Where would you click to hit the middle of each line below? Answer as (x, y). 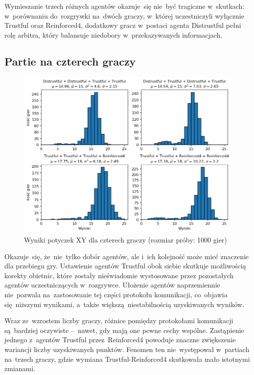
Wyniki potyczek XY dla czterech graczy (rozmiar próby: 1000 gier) (126, 240)
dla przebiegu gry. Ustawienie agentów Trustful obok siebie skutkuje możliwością (125, 266)
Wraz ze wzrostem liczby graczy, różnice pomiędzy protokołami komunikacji (119, 320)
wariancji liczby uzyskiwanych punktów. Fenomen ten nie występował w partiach (127, 349)
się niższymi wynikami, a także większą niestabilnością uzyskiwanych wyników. (125, 304)
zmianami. (20, 368)
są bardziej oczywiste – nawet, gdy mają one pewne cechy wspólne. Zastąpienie (124, 330)
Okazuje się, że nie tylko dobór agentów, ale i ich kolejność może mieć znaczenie (127, 256)
